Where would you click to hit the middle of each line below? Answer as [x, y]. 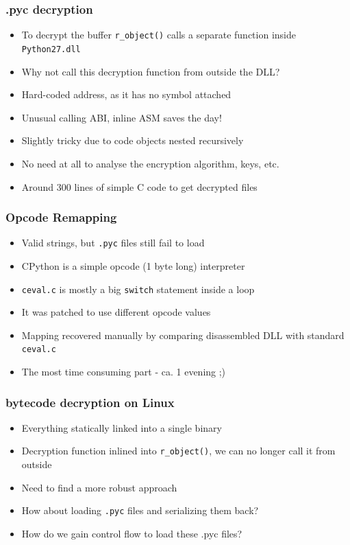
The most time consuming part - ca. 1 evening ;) [124, 372]
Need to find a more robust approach [99, 487]
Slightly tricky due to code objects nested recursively [133, 140]
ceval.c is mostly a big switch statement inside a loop [138, 289]
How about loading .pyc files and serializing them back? [140, 510]
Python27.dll [51, 49]
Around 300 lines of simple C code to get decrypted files [139, 186]
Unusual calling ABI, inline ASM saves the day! [122, 117]
